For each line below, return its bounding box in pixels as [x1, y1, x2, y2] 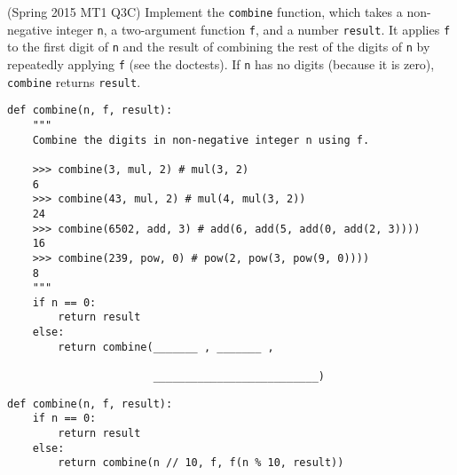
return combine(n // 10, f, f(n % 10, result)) [58, 456, 344, 470]
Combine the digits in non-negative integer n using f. [32, 133, 370, 146]
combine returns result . [7, 72, 141, 91]
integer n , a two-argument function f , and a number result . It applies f [56, 20, 451, 38]
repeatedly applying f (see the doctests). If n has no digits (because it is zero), [7, 54, 435, 73]
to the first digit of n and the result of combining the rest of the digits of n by [7, 37, 430, 56]
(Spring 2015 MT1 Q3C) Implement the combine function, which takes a [7, 3, 403, 20]
